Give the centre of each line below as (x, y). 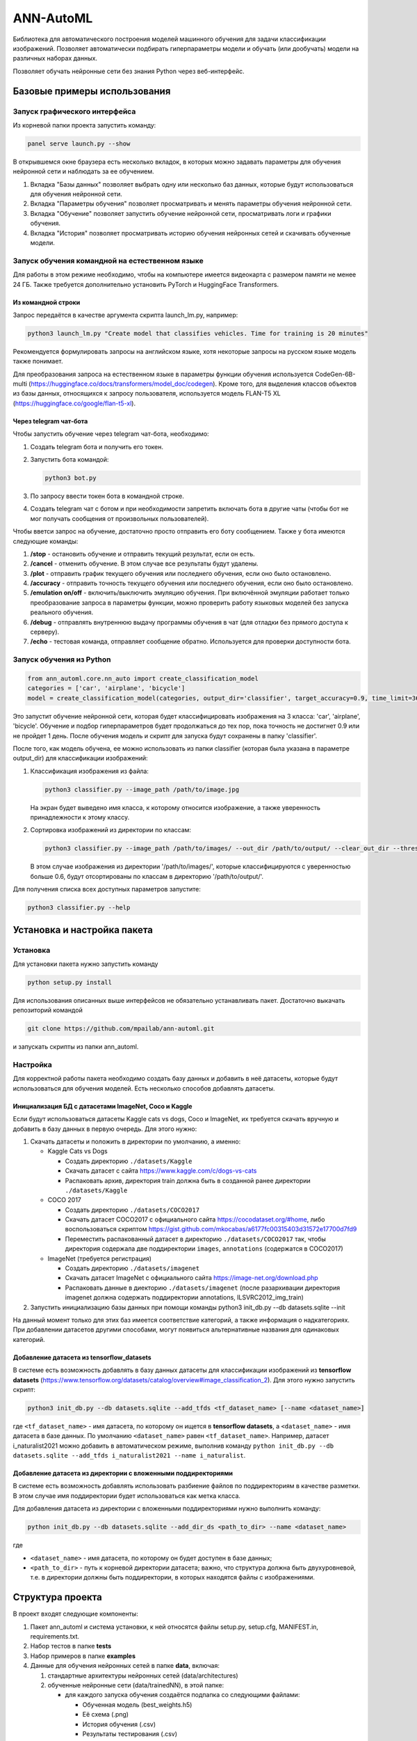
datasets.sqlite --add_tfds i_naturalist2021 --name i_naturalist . (129, 1455)
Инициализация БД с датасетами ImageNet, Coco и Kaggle (103, 1106)
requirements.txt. (55, 1637)
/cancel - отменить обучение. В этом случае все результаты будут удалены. (144, 563)
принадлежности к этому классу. (80, 818)
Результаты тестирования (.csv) (130, 1733)
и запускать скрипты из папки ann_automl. (76, 1047)
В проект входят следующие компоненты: (75, 1614)
